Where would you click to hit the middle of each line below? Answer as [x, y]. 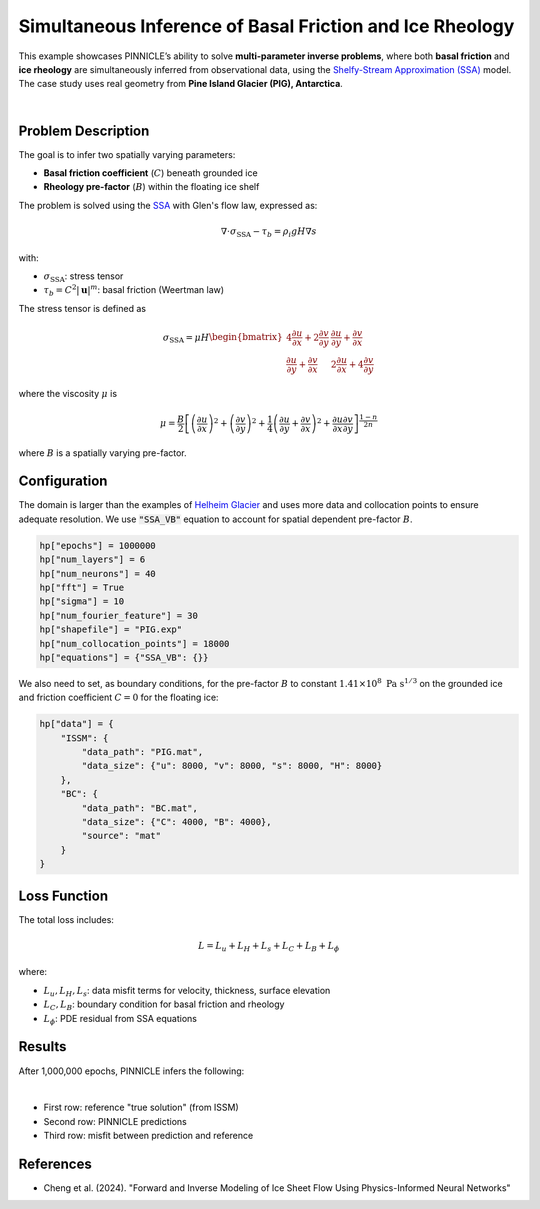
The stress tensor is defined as [82, 308]
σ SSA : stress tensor [83, 277]
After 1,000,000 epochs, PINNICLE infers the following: [131, 1071]
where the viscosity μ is [68, 393]
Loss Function [63, 895]
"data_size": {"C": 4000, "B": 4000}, [176, 822]
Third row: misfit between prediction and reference [148, 1136]
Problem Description [84, 130]
